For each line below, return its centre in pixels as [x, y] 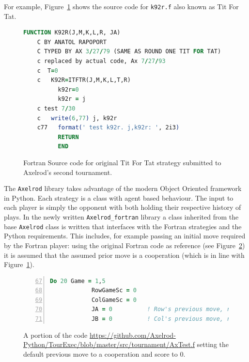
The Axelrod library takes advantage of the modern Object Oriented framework [123, 188]
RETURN [68, 137]
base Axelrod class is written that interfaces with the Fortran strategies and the [123, 226]
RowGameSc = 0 [114, 291]
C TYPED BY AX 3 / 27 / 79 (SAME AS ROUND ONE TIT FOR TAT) [129, 52]
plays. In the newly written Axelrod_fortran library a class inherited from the [121, 217]
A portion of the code [55, 335]
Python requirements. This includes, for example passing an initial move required [125, 236]
